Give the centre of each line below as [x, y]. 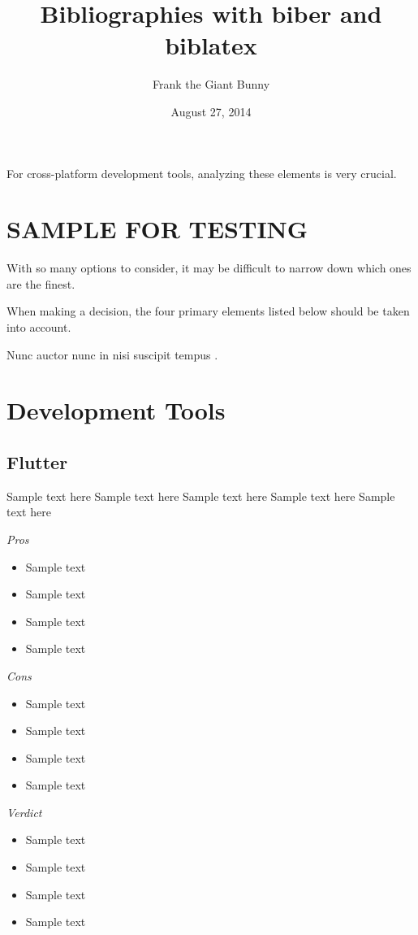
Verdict [24, 812]
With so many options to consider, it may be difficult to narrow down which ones [209, 268]
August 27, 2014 [211, 111]
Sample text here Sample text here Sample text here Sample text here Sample [201, 496]
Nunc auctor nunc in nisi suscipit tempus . [112, 354]
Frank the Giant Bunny [211, 84]
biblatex [211, 45]
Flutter [37, 461]
